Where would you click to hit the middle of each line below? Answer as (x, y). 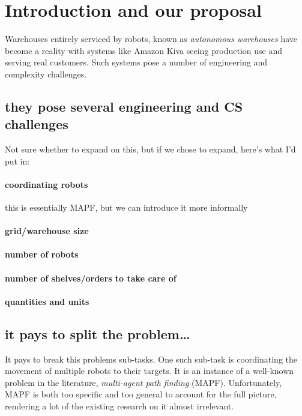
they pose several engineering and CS (124, 106)
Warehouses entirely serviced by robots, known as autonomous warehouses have (151, 39)
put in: (17, 161)
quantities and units (47, 301)
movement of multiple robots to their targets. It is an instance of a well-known (149, 371)
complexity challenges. (46, 74)
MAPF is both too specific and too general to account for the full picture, (141, 394)
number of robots (42, 254)
